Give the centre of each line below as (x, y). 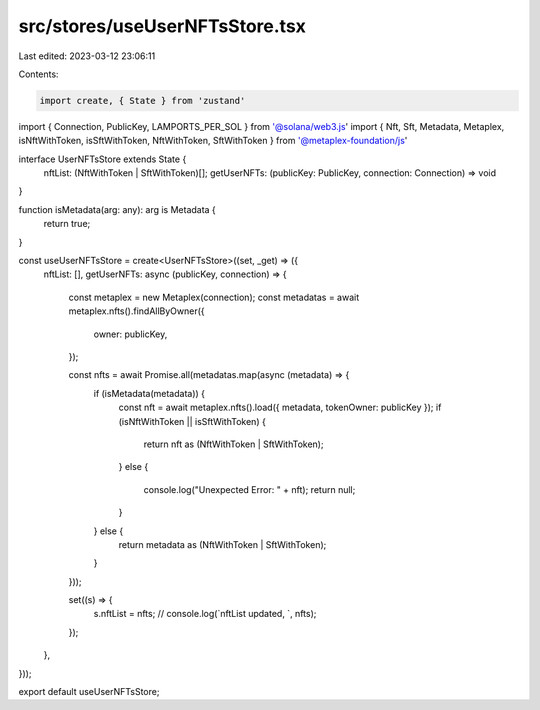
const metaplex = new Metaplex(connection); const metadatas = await (214, 297)
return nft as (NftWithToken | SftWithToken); (233, 444)
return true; (67, 224)
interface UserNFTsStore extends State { (102, 159)
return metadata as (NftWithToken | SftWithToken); (222, 544)
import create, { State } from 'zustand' (142, 100)
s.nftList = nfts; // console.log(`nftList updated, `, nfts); (205, 614)
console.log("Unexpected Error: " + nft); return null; (249, 489)
